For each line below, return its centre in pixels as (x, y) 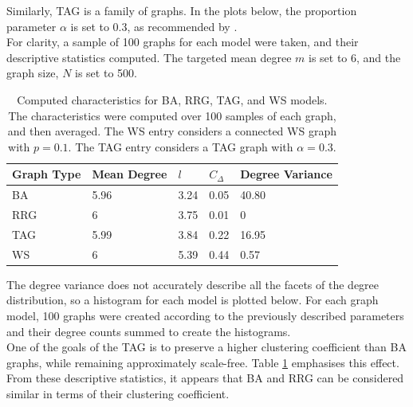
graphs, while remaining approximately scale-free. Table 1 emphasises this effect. (203, 362)
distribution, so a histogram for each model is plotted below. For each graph (193, 300)
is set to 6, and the (355, 57)
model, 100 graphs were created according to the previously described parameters (205, 315)
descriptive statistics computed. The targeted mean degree (149, 57)
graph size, (33, 73)
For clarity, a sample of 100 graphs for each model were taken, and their (183, 42)
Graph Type (47, 174)
